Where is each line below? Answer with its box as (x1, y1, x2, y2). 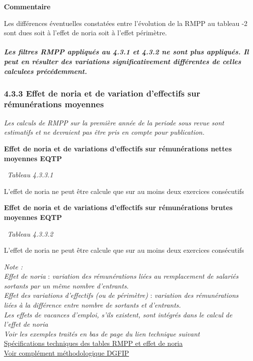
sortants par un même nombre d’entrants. (4, 280, 129, 290)
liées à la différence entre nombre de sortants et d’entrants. (4, 300, 181, 310)
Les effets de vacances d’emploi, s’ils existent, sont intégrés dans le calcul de (4, 309, 232, 319)
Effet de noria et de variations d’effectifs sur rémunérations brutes (4, 202, 233, 213)
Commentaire (4, 1, 51, 11)
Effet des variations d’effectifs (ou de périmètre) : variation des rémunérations (4, 290, 239, 300)
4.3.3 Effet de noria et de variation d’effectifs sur (4, 87, 201, 99)
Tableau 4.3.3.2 (7, 228, 53, 239)
